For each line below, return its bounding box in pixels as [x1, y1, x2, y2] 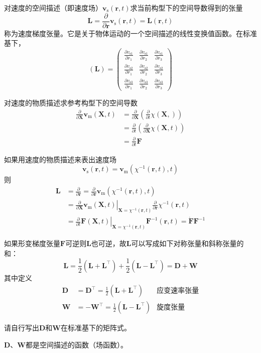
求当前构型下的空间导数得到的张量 [130, 3, 243, 13]
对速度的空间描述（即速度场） [4, 3, 102, 13]
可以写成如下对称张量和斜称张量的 [131, 238, 244, 249]
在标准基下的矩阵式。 [61, 322, 132, 333]
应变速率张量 [157, 287, 199, 295]
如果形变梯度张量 [4, 238, 60, 249]
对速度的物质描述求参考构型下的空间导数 [4, 97, 138, 108]
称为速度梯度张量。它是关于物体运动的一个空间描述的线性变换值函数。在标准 [4, 28, 257, 38]
